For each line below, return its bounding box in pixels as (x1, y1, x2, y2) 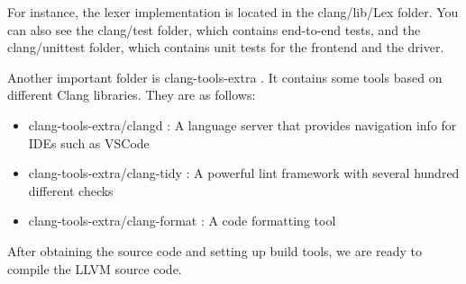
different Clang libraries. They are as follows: (7, 85, 256, 104)
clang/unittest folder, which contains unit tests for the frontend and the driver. (7, 38, 444, 57)
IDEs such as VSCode (28, 133, 150, 152)
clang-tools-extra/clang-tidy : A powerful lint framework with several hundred (28, 164, 460, 182)
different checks (28, 181, 114, 200)
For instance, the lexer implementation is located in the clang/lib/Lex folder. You (7, 3, 459, 21)
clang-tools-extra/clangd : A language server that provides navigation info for (28, 115, 457, 134)
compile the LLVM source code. (7, 259, 182, 278)
